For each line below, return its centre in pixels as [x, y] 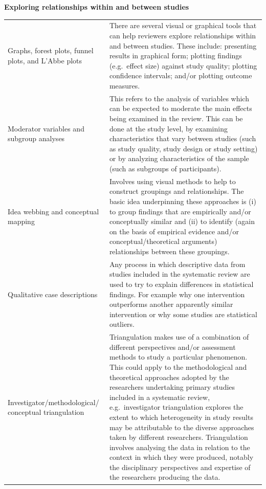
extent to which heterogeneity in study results [181, 417]
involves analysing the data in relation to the [180, 447]
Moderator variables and [46, 128]
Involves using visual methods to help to [172, 181]
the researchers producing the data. [165, 477]
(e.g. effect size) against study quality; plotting [183, 65]
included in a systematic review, [160, 397]
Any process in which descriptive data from [177, 264]
